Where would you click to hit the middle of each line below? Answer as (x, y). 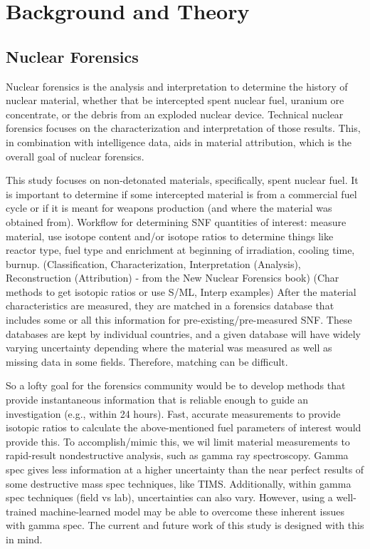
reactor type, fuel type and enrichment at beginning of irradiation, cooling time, (180, 250)
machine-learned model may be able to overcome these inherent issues (192, 511)
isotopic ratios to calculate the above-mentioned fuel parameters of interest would (184, 427)
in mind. (24, 539)
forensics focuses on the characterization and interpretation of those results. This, (183, 128)
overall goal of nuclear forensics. (75, 156)
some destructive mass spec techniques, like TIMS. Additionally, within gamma (179, 483)
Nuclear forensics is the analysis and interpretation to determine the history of (177, 86)
